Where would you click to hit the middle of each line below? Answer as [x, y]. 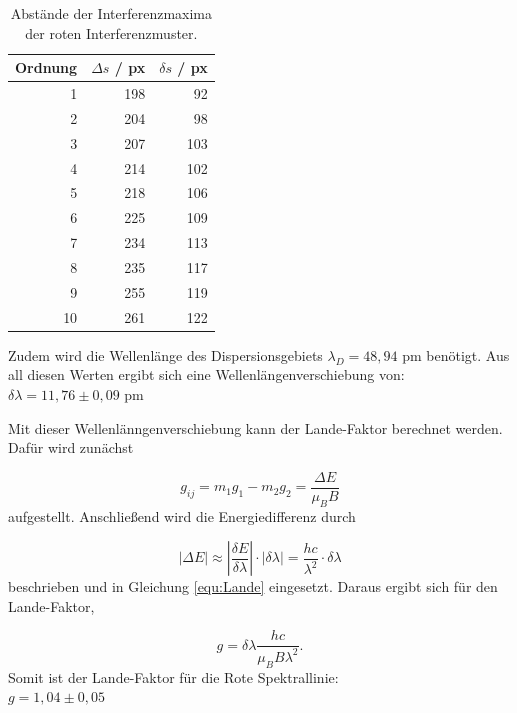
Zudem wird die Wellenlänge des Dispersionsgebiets [165, 354]
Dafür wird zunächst [71, 447]
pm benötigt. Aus [456, 354]
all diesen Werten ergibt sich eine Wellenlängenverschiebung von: [206, 374]
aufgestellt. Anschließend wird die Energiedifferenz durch [182, 515]
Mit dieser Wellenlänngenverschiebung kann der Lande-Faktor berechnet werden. [255, 427]
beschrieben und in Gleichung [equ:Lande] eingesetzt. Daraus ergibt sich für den [253, 586]
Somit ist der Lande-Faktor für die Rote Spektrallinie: [173, 676]
